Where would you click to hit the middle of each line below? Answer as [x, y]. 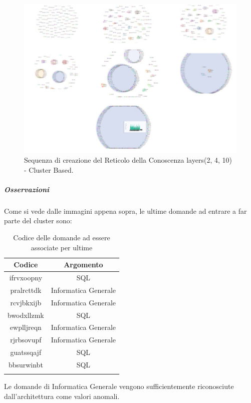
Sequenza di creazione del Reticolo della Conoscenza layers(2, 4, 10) [128, 160]
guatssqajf [26, 352]
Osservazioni [27, 189]
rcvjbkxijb [26, 302]
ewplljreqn [26, 327]
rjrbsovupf [26, 340]
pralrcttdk [26, 290]
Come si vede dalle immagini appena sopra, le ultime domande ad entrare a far [125, 211]
